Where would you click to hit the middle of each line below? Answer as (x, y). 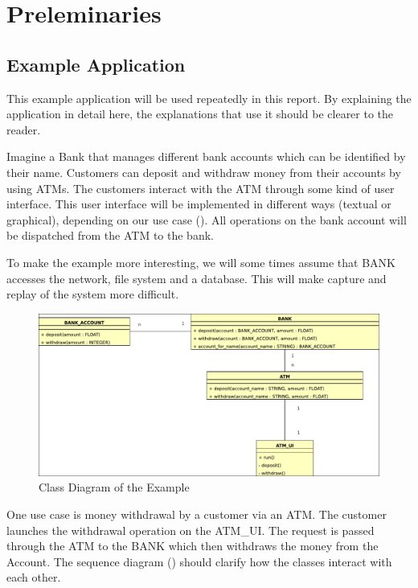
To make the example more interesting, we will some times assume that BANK (201, 262)
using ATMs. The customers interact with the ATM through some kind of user (201, 188)
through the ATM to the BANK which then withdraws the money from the (193, 546)
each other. (34, 577)
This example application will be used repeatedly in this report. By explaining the (209, 98)
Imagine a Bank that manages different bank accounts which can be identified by (206, 156)
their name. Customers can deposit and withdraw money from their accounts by (204, 172)
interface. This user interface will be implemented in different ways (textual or (199, 204)
